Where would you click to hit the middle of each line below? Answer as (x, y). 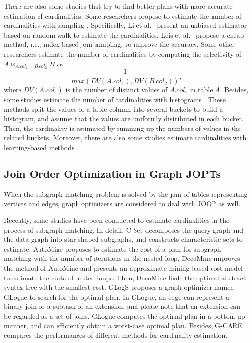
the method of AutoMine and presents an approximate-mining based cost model (123, 268)
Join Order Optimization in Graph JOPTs (113, 174)
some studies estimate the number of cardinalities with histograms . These (115, 99)
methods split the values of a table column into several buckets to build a (114, 109)
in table (201, 90)
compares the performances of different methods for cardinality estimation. (116, 335)
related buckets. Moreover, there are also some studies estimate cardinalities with (125, 138)
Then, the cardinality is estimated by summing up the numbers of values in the (123, 128)
